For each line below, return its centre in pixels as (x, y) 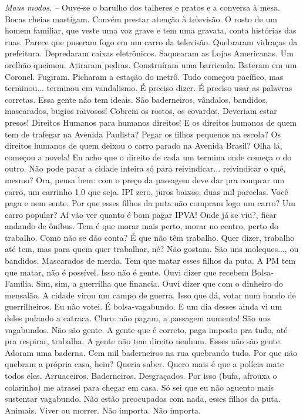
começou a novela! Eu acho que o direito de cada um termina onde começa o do (148, 157)
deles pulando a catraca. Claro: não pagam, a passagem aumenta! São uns (138, 318)
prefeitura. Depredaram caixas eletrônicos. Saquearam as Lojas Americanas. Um (149, 53)
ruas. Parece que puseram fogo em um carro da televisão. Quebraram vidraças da (151, 41)
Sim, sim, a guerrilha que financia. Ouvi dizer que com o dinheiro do (159, 283)
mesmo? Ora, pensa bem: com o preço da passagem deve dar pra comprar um (145, 179)
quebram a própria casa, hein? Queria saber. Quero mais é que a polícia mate (144, 364)
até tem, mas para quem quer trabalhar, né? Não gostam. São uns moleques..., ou (152, 249)
